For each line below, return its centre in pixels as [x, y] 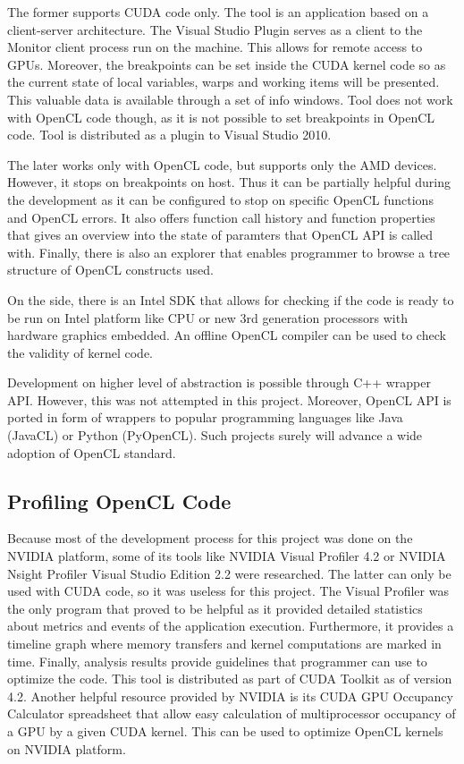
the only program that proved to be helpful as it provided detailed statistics [215, 608]
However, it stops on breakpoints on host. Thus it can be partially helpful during [229, 182]
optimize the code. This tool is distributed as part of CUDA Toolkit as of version [230, 679]
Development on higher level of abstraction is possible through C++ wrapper [219, 382]
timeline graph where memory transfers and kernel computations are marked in [224, 644]
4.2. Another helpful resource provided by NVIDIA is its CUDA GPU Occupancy [230, 696]
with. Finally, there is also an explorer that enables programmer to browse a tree [229, 252]
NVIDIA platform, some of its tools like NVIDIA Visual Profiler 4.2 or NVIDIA [227, 556]
